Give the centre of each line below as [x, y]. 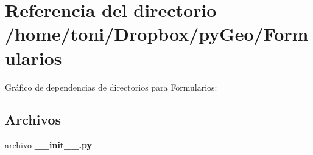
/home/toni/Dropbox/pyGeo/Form [157, 34]
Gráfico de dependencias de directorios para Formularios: [111, 87]
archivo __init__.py [48, 145]
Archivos [33, 119]
